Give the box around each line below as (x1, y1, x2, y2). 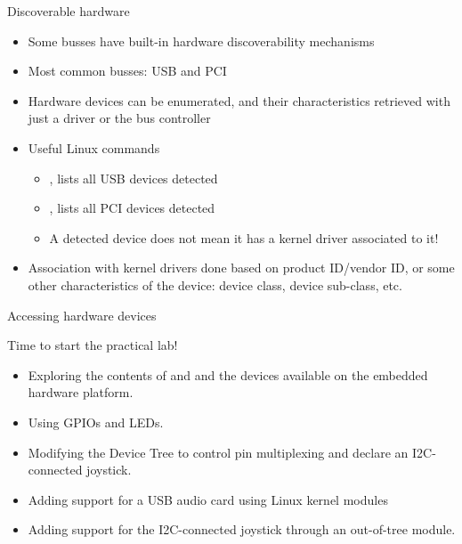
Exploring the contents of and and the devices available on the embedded (28, 365, 428, 384)
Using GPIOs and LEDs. (28, 412, 164, 431)
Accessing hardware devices (7, 305, 157, 324)
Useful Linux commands (28, 138, 160, 157)
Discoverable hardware (7, 2, 130, 20)
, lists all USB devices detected (49, 168, 218, 187)
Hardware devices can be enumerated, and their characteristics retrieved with (28, 91, 450, 110)
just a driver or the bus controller (28, 109, 211, 127)
